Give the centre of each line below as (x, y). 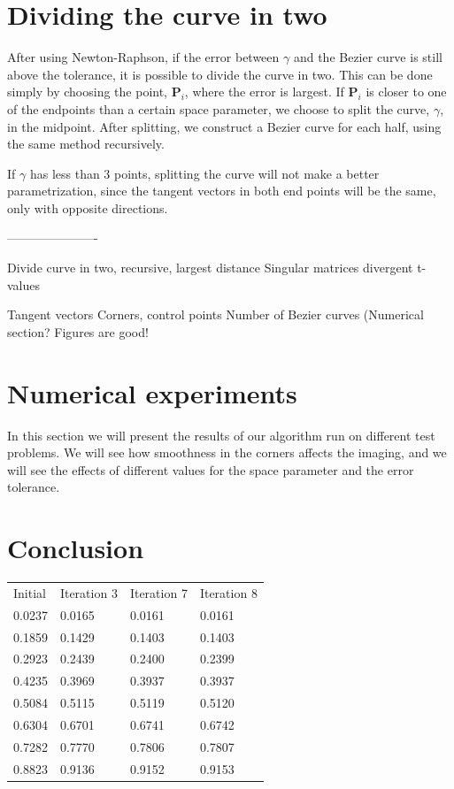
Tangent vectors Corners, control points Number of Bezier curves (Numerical (215, 314)
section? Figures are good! (78, 331)
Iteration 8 (228, 592)
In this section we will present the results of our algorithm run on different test (221, 435)
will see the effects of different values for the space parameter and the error (211, 469)
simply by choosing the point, (88, 92)
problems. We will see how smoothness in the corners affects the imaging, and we (227, 452)
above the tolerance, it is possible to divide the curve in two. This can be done (220, 74)
